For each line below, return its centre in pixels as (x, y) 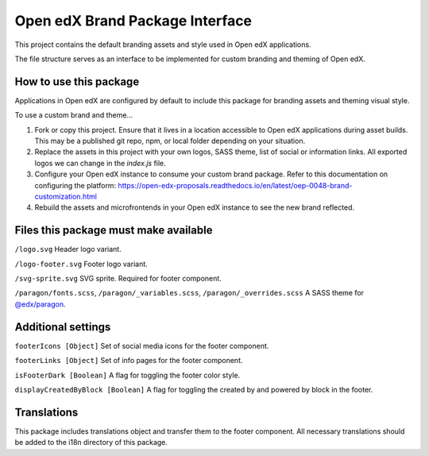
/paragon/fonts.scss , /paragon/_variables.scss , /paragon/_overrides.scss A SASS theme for (189, 293)
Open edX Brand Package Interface (133, 21)
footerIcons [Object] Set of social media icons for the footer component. (142, 346)
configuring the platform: (75, 185)
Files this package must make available (114, 230)
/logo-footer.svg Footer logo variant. (81, 264)
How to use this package (77, 81)
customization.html (66, 196)
